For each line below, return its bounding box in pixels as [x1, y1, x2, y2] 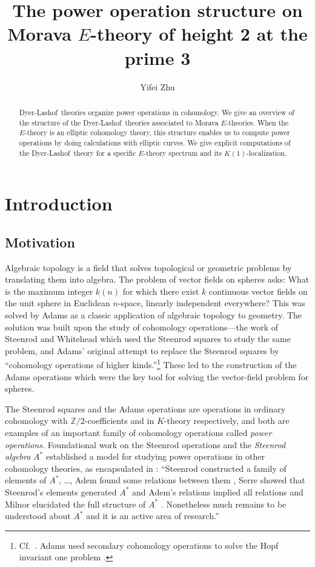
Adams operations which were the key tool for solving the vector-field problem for [5, 370, 309, 383]
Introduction [5, 191, 113, 216]
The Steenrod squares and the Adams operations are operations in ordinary [5, 402, 286, 415]
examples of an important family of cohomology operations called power [5, 426, 272, 438]
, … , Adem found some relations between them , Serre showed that [59, 474, 305, 486]
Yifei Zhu [140, 80, 175, 93]
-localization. [246, 147, 287, 158]
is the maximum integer [5, 284, 93, 297]
